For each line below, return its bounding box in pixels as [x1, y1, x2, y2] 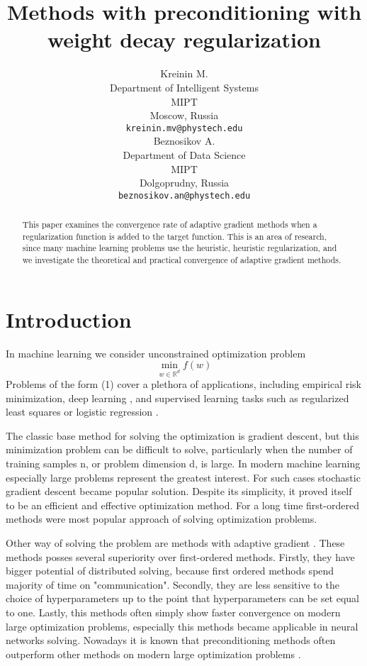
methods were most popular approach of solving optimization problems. [6, 511, 317, 526]
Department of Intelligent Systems [110, 79, 259, 94]
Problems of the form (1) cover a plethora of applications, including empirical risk [6, 377, 361, 392]
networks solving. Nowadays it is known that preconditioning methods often [6, 633, 336, 648]
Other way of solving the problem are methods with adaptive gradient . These [6, 535, 345, 550]
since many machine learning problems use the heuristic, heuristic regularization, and [22, 242, 337, 254]
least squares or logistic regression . [6, 404, 159, 419]
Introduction [6, 304, 132, 333]
